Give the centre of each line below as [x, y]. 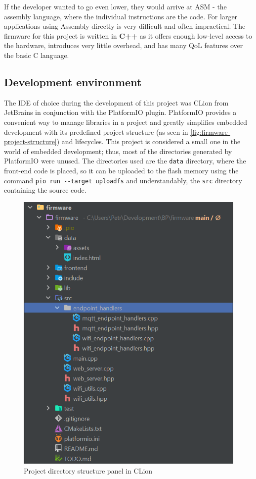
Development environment [73, 81]
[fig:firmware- [210, 132]
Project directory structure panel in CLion [88, 470]
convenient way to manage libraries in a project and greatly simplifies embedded [126, 122]
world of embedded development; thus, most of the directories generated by [118, 151]
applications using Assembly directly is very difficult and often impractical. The [125, 26]
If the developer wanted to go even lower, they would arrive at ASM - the [115, 6]
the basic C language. [37, 55]
